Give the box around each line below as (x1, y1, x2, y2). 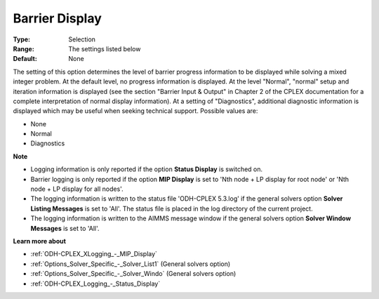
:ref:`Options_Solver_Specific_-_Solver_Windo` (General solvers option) (30, 270, 237, 278)
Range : (13, 44, 34, 53)
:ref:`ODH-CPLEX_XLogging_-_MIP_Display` (30, 250, 158, 258)
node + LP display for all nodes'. (30, 185, 124, 193)
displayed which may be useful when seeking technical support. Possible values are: (13, 107, 258, 115)
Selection (68, 35, 96, 44)
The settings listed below (68, 44, 141, 53)
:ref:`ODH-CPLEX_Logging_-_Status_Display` (30, 279, 161, 288)
